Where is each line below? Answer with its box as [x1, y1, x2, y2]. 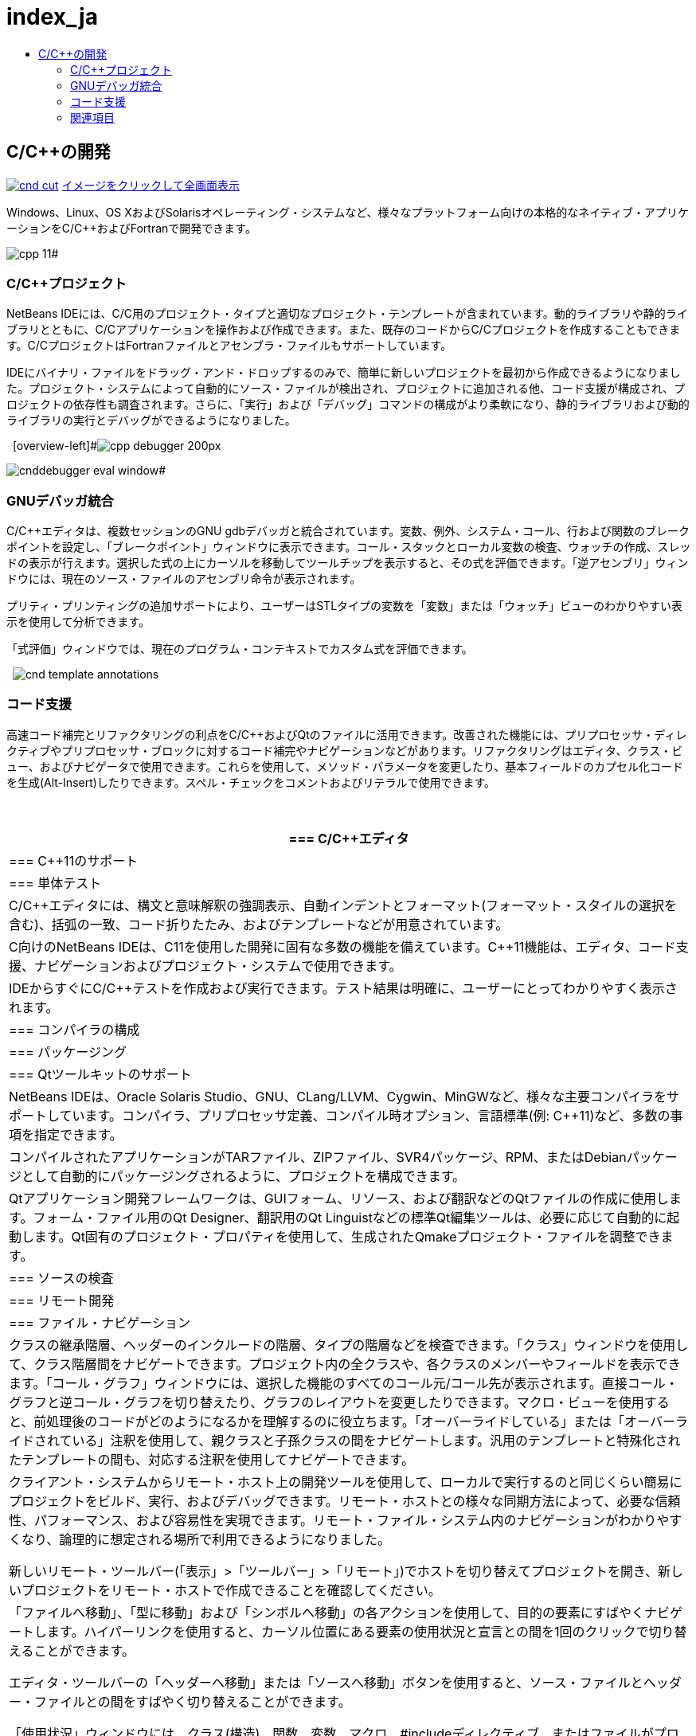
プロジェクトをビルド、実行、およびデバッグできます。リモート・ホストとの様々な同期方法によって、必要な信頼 [9, 1492, 681, 1509]
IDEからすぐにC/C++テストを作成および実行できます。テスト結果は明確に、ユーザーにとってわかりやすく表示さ [9, 979, 678, 996]
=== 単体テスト [9, 874, 102, 891]
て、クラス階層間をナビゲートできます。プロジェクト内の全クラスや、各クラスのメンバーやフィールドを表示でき [9, 1355, 681, 1372]
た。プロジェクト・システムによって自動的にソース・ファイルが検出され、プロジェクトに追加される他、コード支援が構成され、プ [6, 381, 686, 396]
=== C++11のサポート [9, 852, 139, 869]
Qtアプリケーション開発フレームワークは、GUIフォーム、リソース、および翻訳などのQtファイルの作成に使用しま [9, 1190, 682, 1206]
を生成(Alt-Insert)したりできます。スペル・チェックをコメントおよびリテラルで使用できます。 [6, 775, 496, 789]
